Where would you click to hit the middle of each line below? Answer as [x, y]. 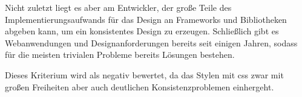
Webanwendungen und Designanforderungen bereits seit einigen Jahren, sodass [151, 42]
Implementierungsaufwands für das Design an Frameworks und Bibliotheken [146, 19]
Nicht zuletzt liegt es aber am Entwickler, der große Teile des [118, 7]
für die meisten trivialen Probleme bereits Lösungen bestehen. [120, 55]
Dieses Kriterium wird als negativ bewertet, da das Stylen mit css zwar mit [144, 74]
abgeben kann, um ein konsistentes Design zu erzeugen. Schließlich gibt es [142, 31]
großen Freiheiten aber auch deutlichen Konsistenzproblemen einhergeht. [140, 86]
